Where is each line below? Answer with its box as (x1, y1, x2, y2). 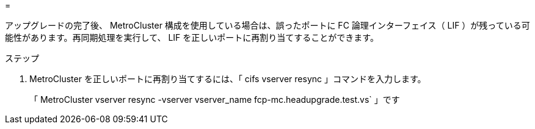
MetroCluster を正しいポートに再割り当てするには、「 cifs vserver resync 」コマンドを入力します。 (29, 74, 426, 84)
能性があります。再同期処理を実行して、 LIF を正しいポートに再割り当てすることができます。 (5, 32, 379, 43)
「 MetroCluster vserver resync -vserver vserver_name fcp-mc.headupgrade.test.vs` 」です (29, 94, 400, 105)
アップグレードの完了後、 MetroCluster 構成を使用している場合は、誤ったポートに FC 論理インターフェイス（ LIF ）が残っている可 (5, 20, 530, 30)
